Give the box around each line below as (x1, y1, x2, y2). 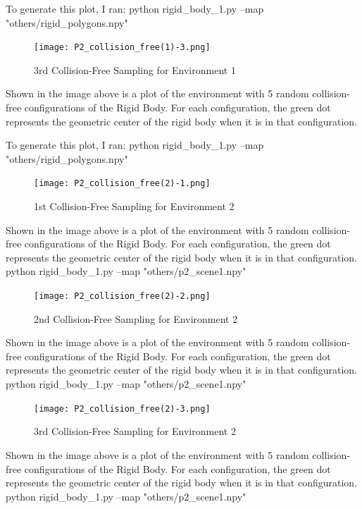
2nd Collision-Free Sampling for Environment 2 (34, 311, 238, 326)
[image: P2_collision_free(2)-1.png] (34, 178, 211, 189)
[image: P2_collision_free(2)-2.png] (34, 291, 211, 302)
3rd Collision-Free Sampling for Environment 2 (34, 424, 236, 439)
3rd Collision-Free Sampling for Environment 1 (34, 62, 236, 77)
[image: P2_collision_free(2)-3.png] (34, 403, 211, 414)
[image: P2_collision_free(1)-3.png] (34, 42, 211, 53)
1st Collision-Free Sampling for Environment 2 (34, 199, 235, 214)
